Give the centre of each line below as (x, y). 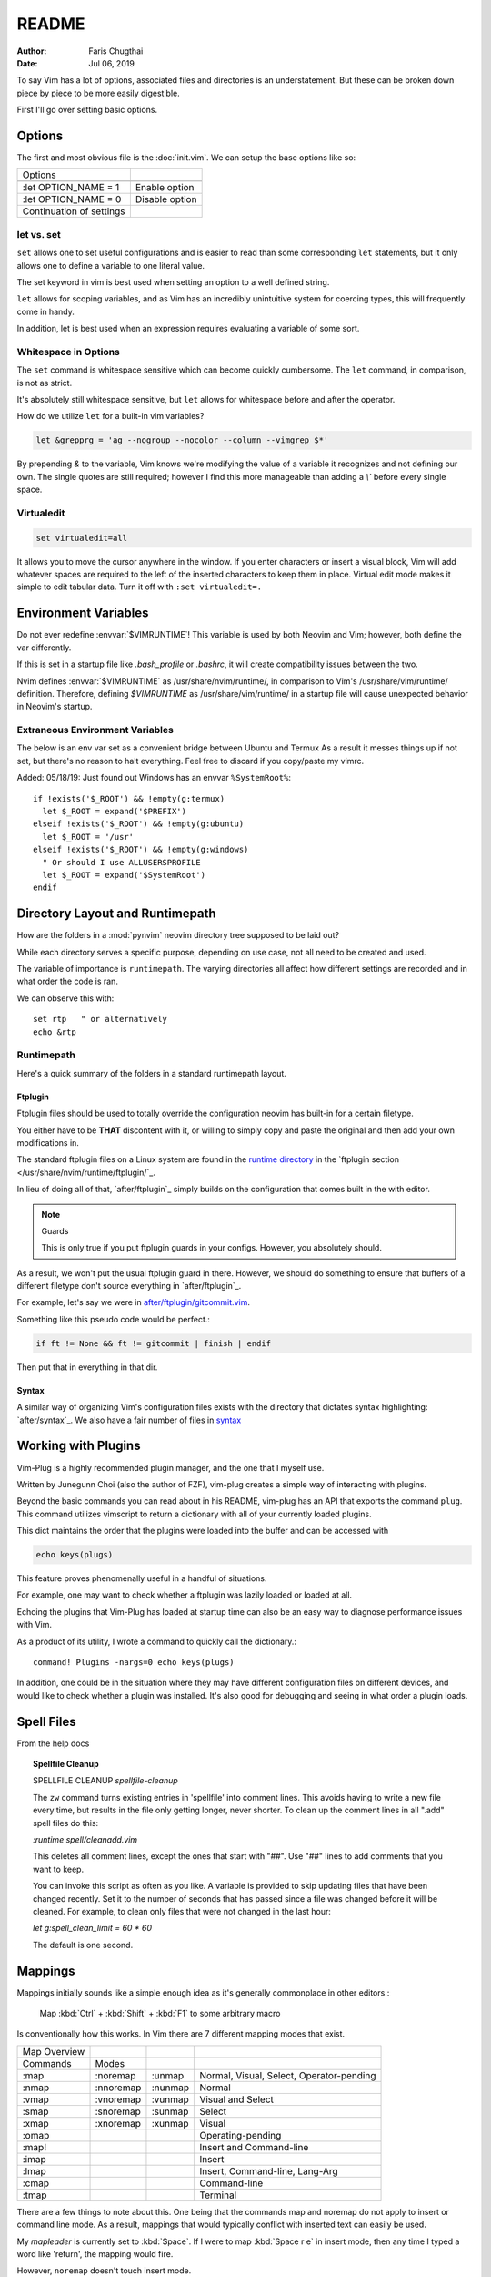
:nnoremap (118, 2088)
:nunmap (170, 2088)
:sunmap (170, 2111)
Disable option (166, 199)
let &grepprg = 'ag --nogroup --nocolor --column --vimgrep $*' (182, 440)
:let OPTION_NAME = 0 (72, 199)
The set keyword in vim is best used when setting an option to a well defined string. (173, 281)
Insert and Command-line (254, 2147)
